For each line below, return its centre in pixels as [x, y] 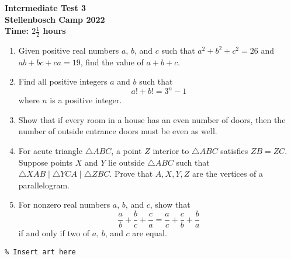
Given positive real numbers [69, 50]
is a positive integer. [86, 100]
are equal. [150, 233]
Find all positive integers [63, 81]
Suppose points [46, 162]
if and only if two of [54, 233]
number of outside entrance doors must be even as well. [118, 131]
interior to [171, 151]
